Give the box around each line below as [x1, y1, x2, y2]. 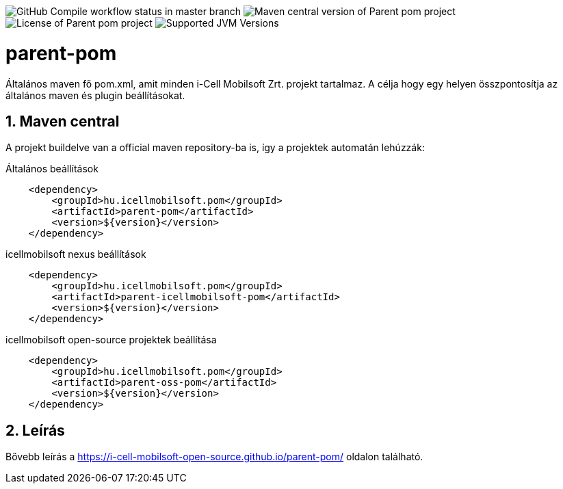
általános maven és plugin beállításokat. [5, 89, 185, 101]
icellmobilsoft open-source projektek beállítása [5, 334, 217, 346]
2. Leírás [5, 421, 65, 439]
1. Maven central [5, 112, 120, 130]
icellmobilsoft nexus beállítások [5, 248, 146, 261]
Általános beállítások [5, 163, 99, 175]
